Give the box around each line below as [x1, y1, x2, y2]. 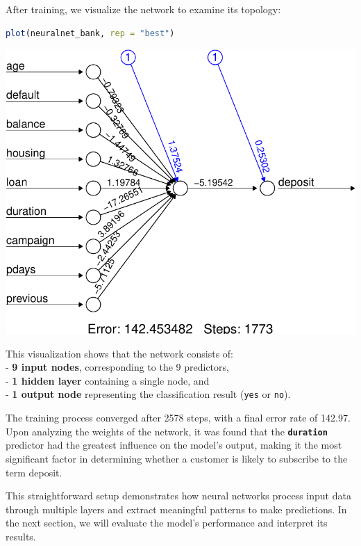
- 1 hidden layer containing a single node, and [6, 373, 210, 387]
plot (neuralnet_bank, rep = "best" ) [6, 28, 175, 38]
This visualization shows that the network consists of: [6, 346, 234, 360]
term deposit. [6, 465, 62, 479]
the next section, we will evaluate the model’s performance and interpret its [6, 515, 328, 530]
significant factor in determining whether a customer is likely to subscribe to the [6, 451, 348, 465]
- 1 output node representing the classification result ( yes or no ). [6, 387, 291, 401]
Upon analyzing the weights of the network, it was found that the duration [6, 424, 328, 438]
